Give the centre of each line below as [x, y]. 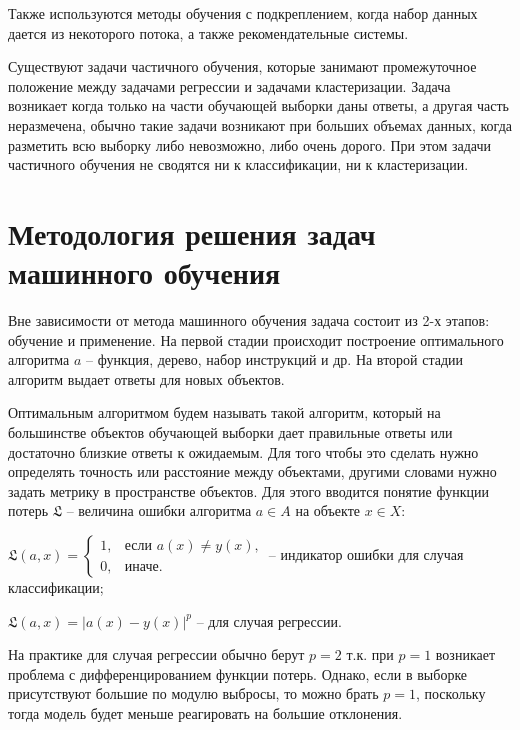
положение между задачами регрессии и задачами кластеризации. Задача [229, 85]
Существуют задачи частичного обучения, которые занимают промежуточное [242, 66]
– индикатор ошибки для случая [366, 554]
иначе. [143, 566]
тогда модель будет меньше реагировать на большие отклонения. [205, 712]
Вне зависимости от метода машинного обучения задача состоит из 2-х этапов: [249, 320]
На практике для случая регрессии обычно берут [156, 654]
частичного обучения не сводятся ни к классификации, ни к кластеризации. [238, 164]
